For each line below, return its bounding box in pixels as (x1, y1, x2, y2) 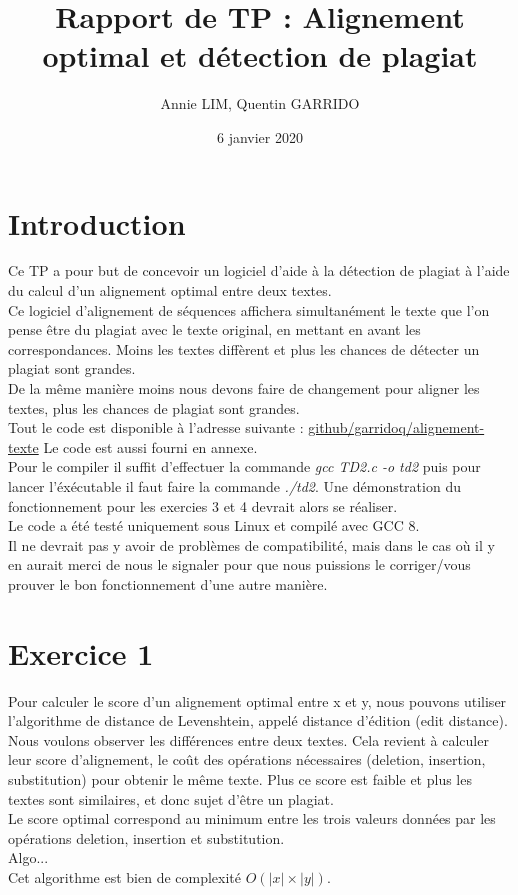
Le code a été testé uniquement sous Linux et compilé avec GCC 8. (8, 515, 420, 536)
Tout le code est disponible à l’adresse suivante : (8, 417, 304, 438)
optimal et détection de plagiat (42, 35, 478, 76)
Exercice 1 (8, 632, 154, 673)
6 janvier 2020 (217, 126, 303, 147)
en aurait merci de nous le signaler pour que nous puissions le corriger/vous (8, 554, 471, 575)
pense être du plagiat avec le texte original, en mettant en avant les (8, 319, 421, 340)
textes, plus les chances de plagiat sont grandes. (8, 397, 300, 418)
